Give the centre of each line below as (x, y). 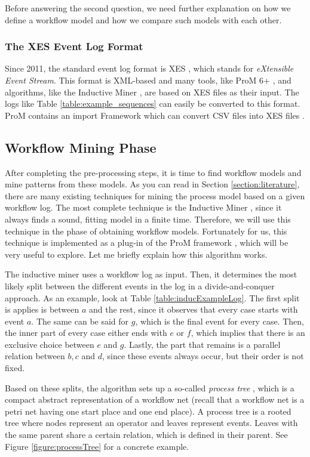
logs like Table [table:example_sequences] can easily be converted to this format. (153, 104)
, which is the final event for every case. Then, (220, 321)
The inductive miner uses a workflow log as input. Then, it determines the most (151, 274)
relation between (35, 356)
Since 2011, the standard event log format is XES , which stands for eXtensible (149, 68)
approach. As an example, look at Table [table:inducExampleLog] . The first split (152, 297)
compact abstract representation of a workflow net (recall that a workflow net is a (155, 399)
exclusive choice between (50, 344)
